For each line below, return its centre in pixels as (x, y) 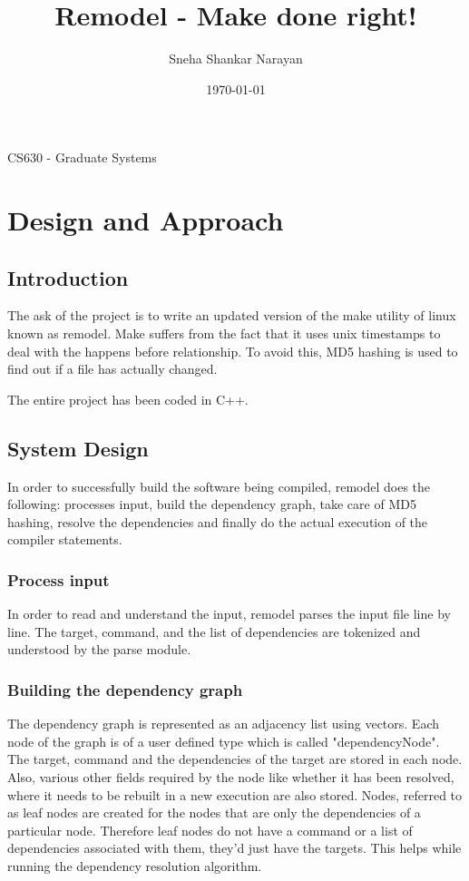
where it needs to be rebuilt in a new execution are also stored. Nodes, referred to (235, 794)
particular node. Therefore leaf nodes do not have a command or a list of (210, 830)
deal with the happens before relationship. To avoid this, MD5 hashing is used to (233, 351)
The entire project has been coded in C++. (128, 399)
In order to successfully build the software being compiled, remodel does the (219, 486)
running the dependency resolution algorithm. (135, 866)
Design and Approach (146, 220)
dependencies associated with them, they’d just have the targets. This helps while (234, 848)
